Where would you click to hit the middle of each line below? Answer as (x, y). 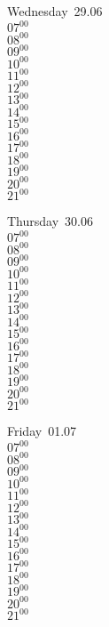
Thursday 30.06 (50, 221)
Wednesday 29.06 (55, 11)
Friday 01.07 (42, 431)
